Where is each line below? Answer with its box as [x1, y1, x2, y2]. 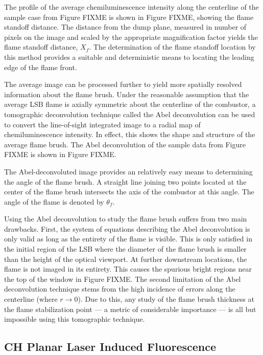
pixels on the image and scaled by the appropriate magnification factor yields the [4, 31, 258, 42]
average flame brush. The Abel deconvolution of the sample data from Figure [4, 139, 246, 149]
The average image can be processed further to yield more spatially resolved [4, 79, 242, 90]
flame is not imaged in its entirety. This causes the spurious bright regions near [4, 263, 252, 274]
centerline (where [4, 294, 58, 304]
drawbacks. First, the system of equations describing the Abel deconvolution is [4, 223, 250, 234]
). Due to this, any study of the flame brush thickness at [78, 294, 254, 304]
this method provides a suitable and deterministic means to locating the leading [4, 51, 254, 62]
